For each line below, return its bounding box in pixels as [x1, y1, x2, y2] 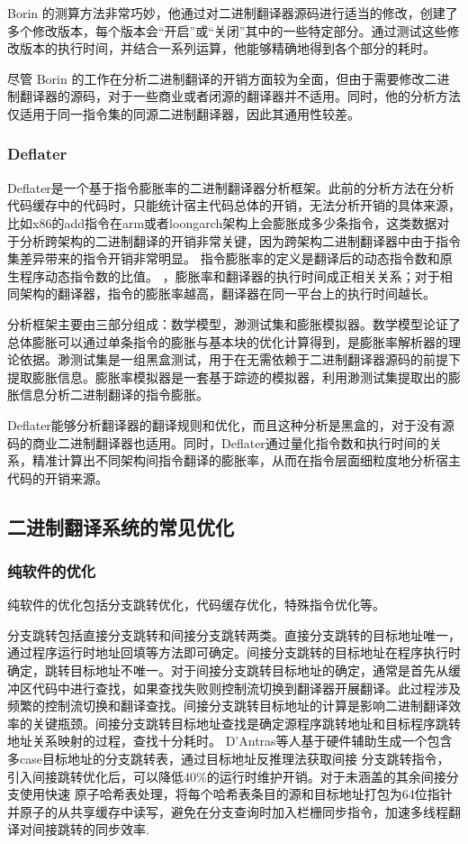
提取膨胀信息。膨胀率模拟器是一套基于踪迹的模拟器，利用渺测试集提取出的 [7, 367, 448, 386]
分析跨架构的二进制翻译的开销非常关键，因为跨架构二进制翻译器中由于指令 [19, 231, 461, 250]
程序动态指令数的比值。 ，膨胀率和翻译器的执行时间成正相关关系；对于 [19, 266, 440, 285]
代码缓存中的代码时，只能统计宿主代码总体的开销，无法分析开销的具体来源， [7, 196, 461, 215]
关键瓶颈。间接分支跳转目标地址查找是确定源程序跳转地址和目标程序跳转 [31, 713, 461, 732]
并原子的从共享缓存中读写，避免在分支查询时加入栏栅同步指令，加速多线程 [7, 802, 448, 821]
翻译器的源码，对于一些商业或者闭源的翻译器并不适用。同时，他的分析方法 [19, 87, 461, 105]
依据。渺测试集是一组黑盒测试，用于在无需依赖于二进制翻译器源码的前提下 [19, 350, 461, 369]
